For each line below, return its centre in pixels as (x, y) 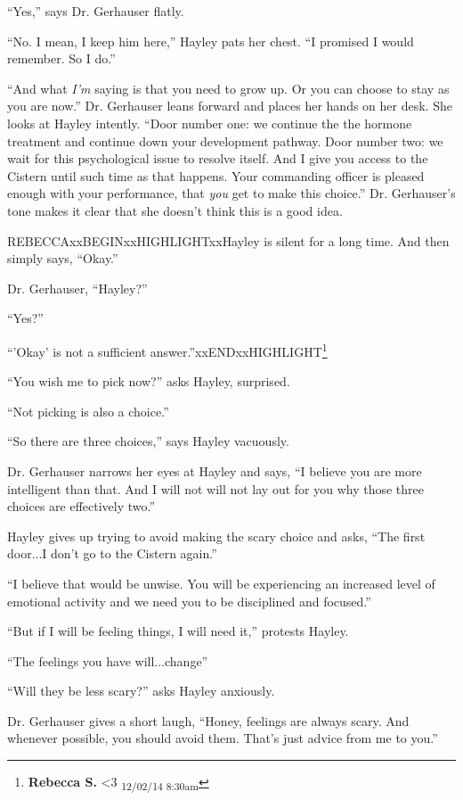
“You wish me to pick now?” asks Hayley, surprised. (149, 381)
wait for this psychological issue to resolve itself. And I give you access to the (218, 158)
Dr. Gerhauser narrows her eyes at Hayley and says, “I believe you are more (215, 470)
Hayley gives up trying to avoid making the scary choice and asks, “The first (216, 536)
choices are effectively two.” (81, 506)
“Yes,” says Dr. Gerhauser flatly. (96, 11)
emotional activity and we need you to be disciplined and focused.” (189, 601)
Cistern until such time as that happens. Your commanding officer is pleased (216, 175)
